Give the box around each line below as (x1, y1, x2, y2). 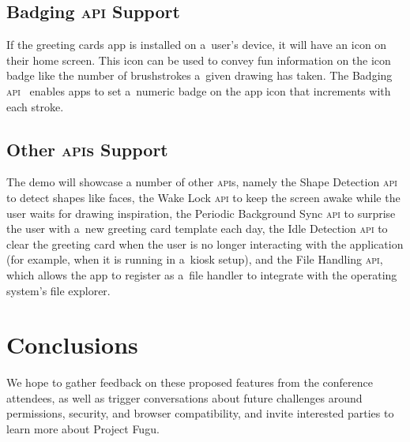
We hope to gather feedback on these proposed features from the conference (6, 374, 373, 391)
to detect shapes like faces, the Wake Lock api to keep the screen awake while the (6, 189, 401, 205)
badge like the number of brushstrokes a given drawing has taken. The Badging (6, 67, 393, 84)
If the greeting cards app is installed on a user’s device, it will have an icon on (6, 36, 387, 53)
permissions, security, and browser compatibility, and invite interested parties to (6, 405, 394, 421)
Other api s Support (6, 137, 168, 161)
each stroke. (6, 98, 64, 114)
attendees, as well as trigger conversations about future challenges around (6, 389, 363, 406)
